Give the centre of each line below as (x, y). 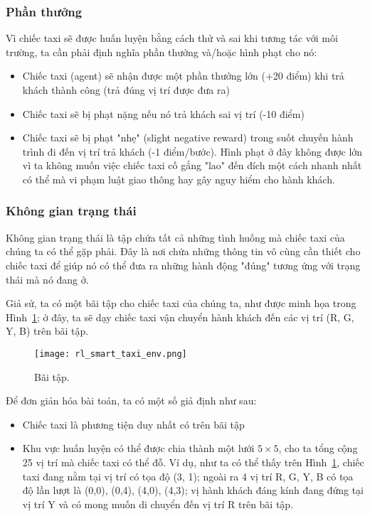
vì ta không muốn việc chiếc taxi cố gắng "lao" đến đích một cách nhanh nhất (192, 165)
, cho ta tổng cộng (318, 448)
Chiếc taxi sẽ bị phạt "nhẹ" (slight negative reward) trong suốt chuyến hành (188, 138)
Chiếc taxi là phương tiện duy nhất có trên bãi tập (133, 424)
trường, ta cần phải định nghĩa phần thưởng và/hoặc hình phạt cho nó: (162, 52)
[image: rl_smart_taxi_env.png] (111, 354)
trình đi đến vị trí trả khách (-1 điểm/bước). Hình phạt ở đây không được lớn (192, 151)
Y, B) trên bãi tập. (47, 331)
